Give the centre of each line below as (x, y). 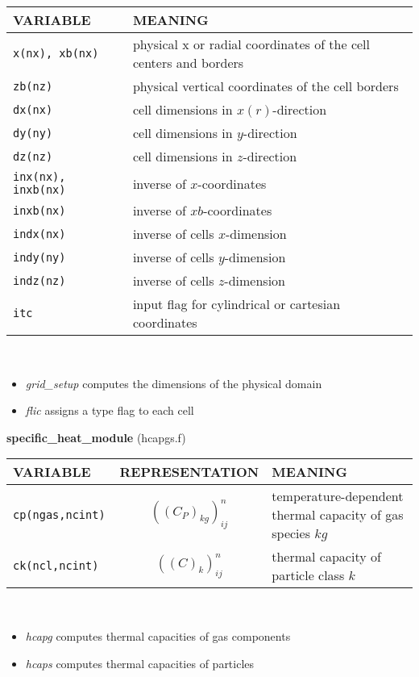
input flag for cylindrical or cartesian (236, 304)
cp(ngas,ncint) (59, 514)
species (291, 533)
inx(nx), (39, 177)
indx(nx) (39, 234)
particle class (308, 575)
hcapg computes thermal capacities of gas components (158, 635)
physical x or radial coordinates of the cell (251, 44)
